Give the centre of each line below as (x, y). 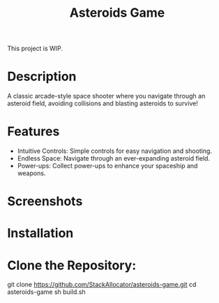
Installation (40, 234)
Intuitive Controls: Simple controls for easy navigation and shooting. (115, 151)
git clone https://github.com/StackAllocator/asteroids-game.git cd (102, 285)
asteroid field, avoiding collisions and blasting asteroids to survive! (103, 103)
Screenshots (45, 201)
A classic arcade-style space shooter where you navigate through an (106, 96)
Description (42, 76)
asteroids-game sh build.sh (46, 292)
